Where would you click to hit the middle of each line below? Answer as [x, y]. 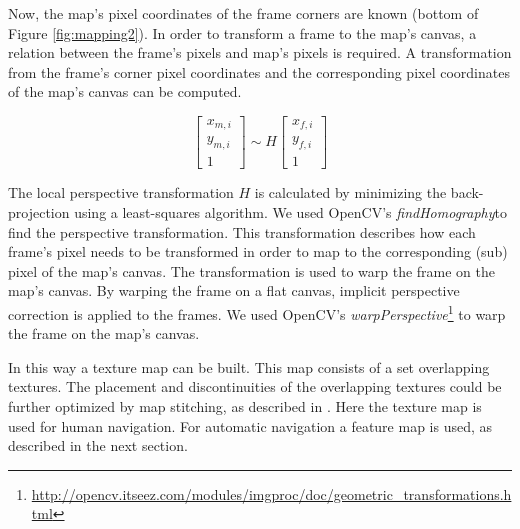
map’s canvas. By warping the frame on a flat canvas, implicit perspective [234, 290]
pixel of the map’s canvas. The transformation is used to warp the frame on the [252, 270]
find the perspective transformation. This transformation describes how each [242, 231]
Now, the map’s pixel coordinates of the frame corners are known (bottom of [243, 13]
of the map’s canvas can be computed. [125, 91]
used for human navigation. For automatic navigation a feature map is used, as [250, 425]
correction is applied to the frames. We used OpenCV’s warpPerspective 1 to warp [257, 312]
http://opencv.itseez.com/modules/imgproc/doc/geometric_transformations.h [271, 493]
